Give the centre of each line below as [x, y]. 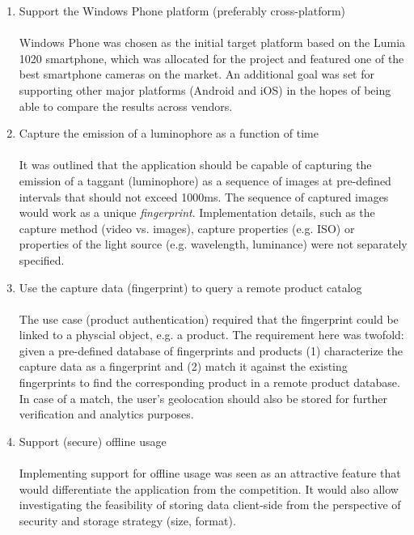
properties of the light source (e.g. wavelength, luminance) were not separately [213, 244]
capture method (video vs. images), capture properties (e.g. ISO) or [187, 228]
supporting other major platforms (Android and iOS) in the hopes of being [205, 89]
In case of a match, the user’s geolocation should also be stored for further [203, 398]
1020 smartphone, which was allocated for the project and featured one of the [211, 58]
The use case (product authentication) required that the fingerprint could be [209, 318]
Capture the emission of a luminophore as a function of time [169, 133]
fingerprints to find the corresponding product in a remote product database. [209, 382]
